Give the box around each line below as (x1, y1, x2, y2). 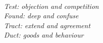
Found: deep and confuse (4, 10, 79, 21)
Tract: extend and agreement (4, 20, 91, 30)
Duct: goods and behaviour (4, 30, 84, 40)
